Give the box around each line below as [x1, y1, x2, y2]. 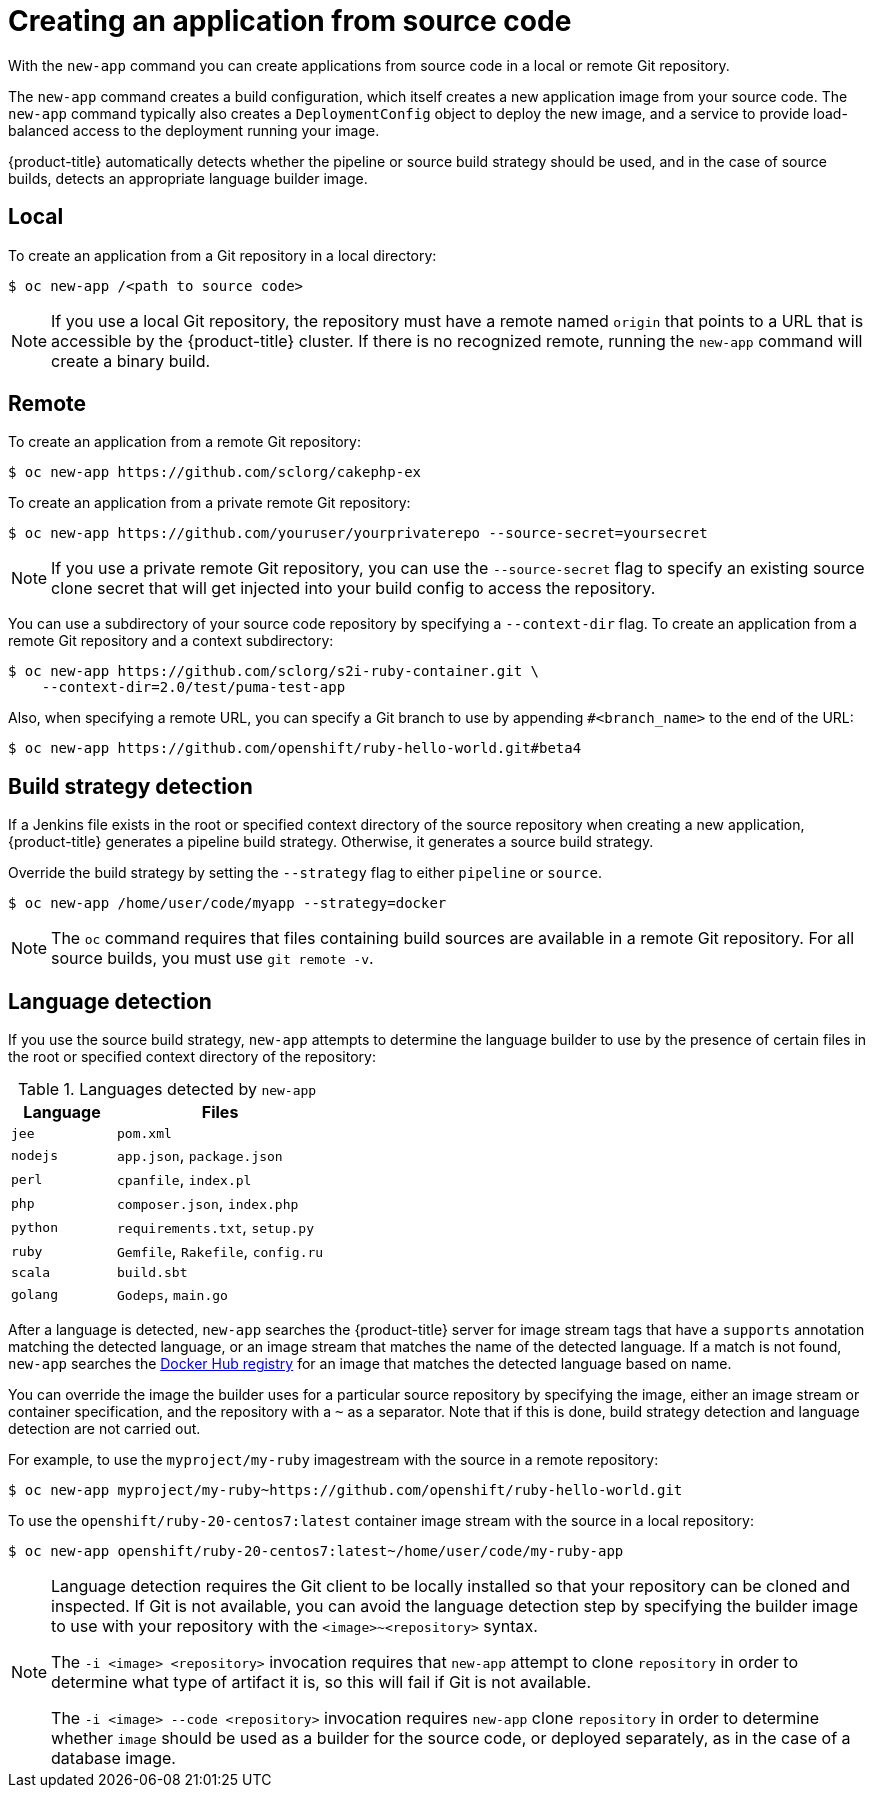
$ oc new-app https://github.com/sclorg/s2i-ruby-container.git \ [8, 663, 540, 680]
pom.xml [117, 1126, 172, 1142]
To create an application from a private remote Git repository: [8, 494, 411, 512]
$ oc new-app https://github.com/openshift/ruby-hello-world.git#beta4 [8, 740, 582, 757]
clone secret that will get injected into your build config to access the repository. [51, 578, 656, 599]
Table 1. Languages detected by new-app [17, 1079, 317, 1100]
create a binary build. [51, 350, 211, 371]
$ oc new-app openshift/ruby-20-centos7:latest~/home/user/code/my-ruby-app [8, 1543, 624, 1560]
